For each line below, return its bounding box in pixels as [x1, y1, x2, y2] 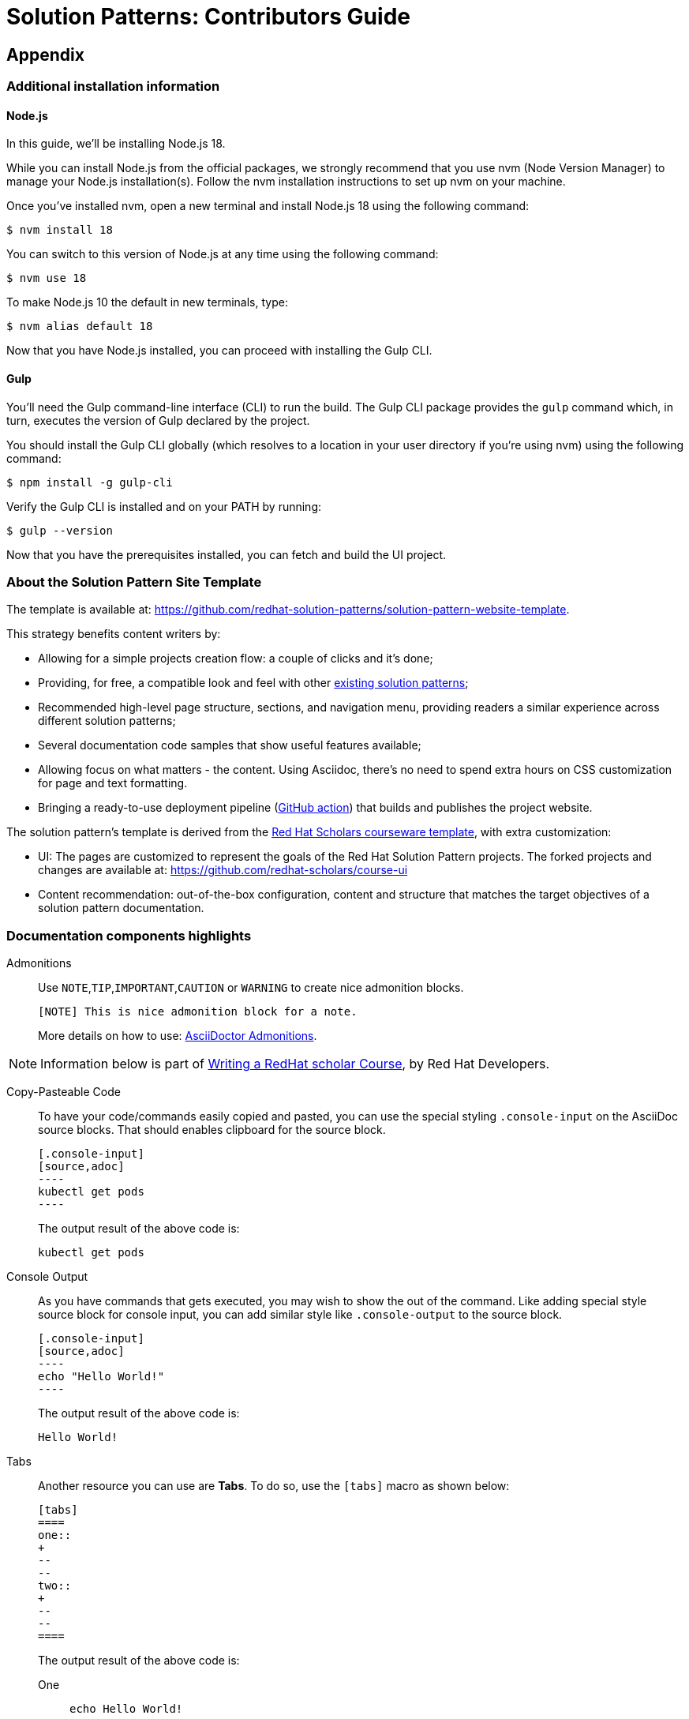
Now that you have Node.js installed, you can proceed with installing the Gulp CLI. [6, 343, 432, 358]
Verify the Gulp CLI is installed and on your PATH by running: [6, 499, 322, 513]
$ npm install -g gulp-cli [6, 475, 173, 489]
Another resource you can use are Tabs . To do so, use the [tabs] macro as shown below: [38, 1479, 510, 1493]
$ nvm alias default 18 [6, 320, 153, 333]
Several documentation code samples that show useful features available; [38, 738, 421, 753]
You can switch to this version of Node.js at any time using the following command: [6, 247, 439, 261]
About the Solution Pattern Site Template [6, 573, 262, 590]
